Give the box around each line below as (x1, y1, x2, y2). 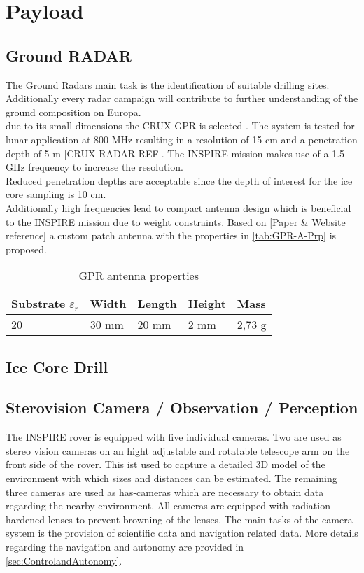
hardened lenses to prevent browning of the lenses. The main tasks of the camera (6, 511, 353, 526)
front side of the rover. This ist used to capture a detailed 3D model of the (6, 457, 325, 472)
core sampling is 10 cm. (6, 187, 106, 201)
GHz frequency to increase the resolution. (6, 160, 183, 174)
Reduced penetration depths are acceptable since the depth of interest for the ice (6, 173, 353, 188)
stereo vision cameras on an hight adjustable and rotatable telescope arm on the (6, 443, 350, 458)
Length (137, 295, 177, 312)
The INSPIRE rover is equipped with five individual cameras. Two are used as (6, 430, 342, 444)
